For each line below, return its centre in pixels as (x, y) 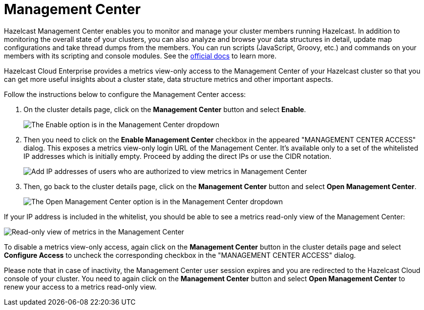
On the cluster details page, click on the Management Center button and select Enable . (165, 109)
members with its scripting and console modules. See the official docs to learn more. (140, 56)
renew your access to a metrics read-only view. (80, 287)
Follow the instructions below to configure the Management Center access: (125, 94)
